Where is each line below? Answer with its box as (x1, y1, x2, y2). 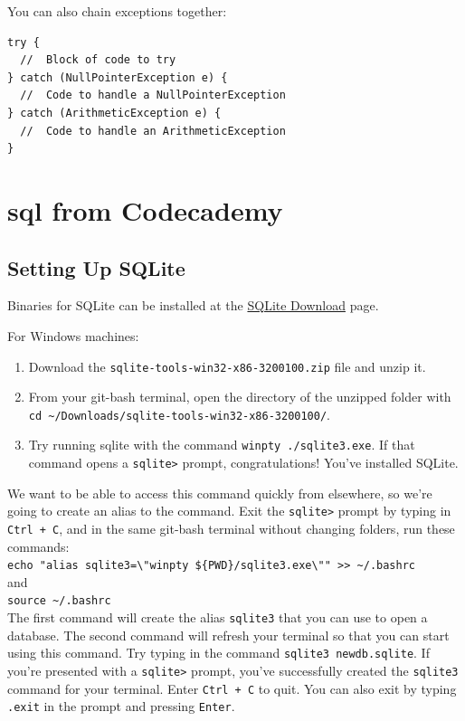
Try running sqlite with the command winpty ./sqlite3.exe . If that (28, 435, 415, 454)
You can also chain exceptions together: (7, 2, 227, 20)
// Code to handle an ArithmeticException (20, 124, 286, 138)
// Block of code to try (20, 53, 176, 67)
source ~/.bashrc (7, 594, 111, 608)
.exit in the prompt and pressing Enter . (7, 697, 235, 716)
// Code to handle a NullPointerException (20, 89, 286, 102)
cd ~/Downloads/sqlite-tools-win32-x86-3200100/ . (28, 404, 331, 423)
